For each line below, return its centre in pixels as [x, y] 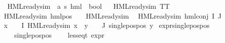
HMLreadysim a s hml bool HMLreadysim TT [88, 6]
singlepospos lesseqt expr [59, 34]
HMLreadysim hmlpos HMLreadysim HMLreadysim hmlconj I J [113, 15]
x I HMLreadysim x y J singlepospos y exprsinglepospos [107, 25]
